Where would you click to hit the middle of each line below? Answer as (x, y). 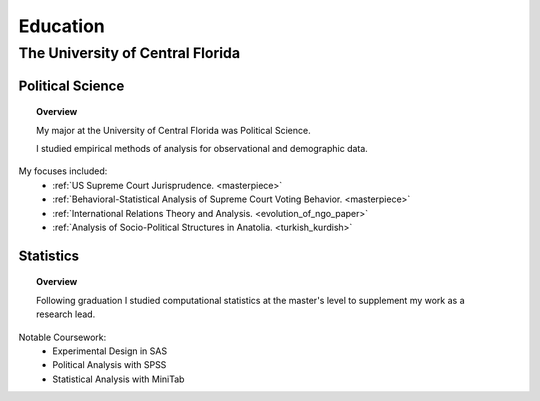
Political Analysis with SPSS (109, 365)
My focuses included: (63, 171)
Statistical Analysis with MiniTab (118, 379)
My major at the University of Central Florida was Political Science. (173, 130)
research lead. (66, 314)
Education (61, 26)
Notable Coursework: (62, 337)
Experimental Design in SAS (110, 351)
